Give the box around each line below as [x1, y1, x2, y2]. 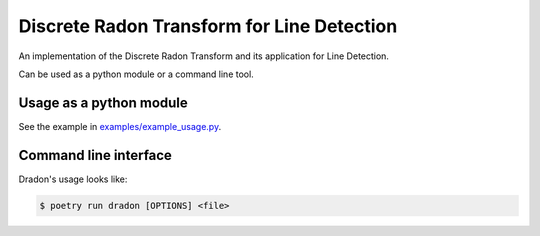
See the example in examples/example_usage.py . [18, 120, 222, 132]
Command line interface [18, 146, 172, 164]
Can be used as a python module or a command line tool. [18, 68, 254, 80]
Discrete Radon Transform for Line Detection [18, 15, 398, 37]
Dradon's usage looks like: [18, 173, 128, 185]
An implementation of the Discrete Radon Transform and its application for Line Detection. [18, 50, 390, 62]
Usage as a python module [18, 94, 189, 111]
